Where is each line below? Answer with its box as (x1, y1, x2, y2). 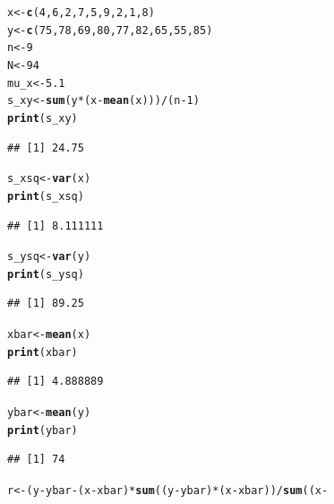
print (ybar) (7, 423, 78, 437)
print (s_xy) (7, 111, 78, 125)
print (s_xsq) (7, 189, 84, 203)
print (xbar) (7, 345, 78, 359)
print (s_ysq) (7, 267, 84, 281)
